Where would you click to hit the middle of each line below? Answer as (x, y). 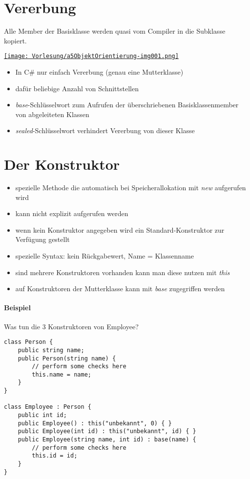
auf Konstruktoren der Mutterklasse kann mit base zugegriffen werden (120, 289)
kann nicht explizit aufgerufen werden (72, 213)
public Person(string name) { (67, 358)
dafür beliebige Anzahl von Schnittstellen (77, 88)
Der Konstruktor (62, 164)
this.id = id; (55, 456)
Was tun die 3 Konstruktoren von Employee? (71, 326)
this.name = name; (62, 374)
